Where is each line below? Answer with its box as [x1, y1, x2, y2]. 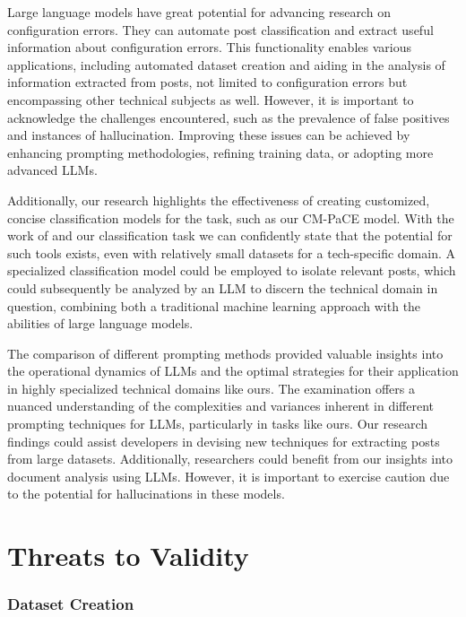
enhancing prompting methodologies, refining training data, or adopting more [7, 143, 434, 161]
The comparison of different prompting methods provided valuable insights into [7, 343, 444, 362]
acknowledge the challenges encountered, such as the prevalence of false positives [7, 108, 450, 126]
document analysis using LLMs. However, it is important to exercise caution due [7, 466, 450, 485]
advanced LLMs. [7, 161, 98, 179]
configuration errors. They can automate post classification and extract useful [7, 20, 434, 39]
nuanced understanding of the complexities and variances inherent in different [7, 396, 435, 415]
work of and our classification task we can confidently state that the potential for [7, 226, 453, 245]
